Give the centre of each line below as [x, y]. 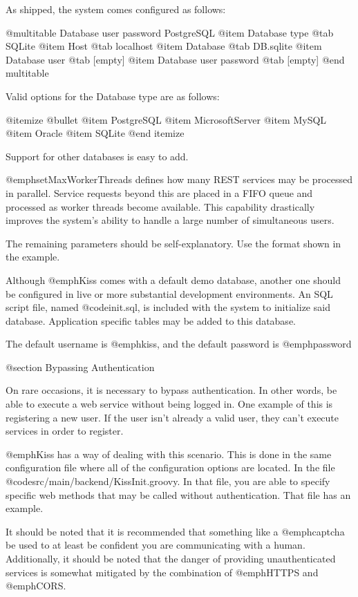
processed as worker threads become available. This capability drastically [160, 206]
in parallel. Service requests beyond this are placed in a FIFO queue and [159, 192]
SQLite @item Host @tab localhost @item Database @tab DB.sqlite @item [164, 46]
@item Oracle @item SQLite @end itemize [95, 133]
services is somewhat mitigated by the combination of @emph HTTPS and [162, 572]
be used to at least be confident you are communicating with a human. [156, 545]
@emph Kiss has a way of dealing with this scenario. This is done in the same [169, 454]
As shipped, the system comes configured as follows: [116, 9]
